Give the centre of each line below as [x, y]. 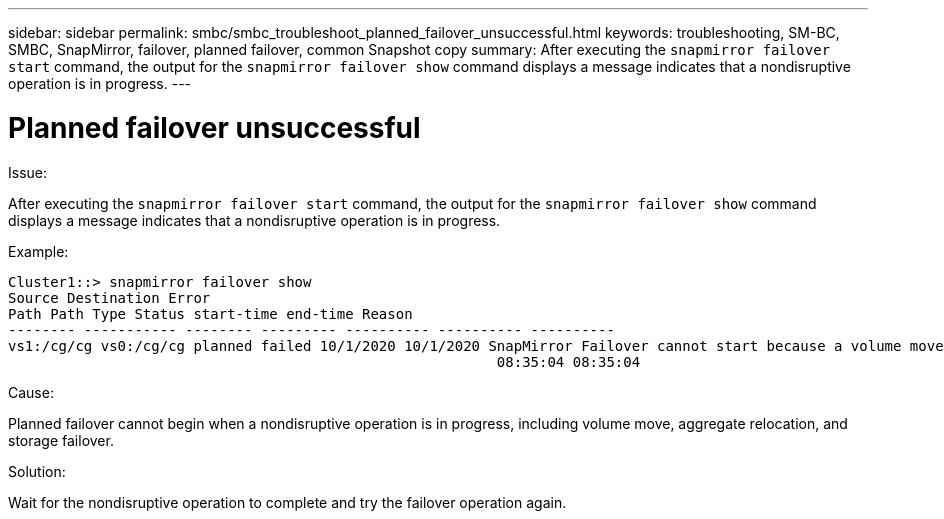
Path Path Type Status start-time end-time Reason [210, 313]
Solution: [37, 471]
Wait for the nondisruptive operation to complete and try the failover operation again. [287, 502]
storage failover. [61, 440]
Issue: [28, 172]
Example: [38, 251]
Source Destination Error [109, 297]
